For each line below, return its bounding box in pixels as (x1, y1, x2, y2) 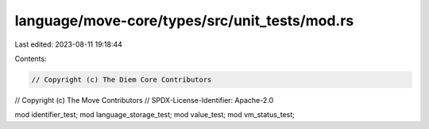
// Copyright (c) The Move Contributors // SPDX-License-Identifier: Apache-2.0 (14, 95, 274, 104)
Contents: (14, 54, 47, 63)
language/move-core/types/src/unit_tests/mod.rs (14, 12, 354, 29)
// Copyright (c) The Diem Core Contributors (31, 75, 212, 84)
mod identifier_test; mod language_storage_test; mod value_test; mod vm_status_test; (14, 110, 296, 120)
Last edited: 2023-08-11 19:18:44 (14, 40, 123, 49)
